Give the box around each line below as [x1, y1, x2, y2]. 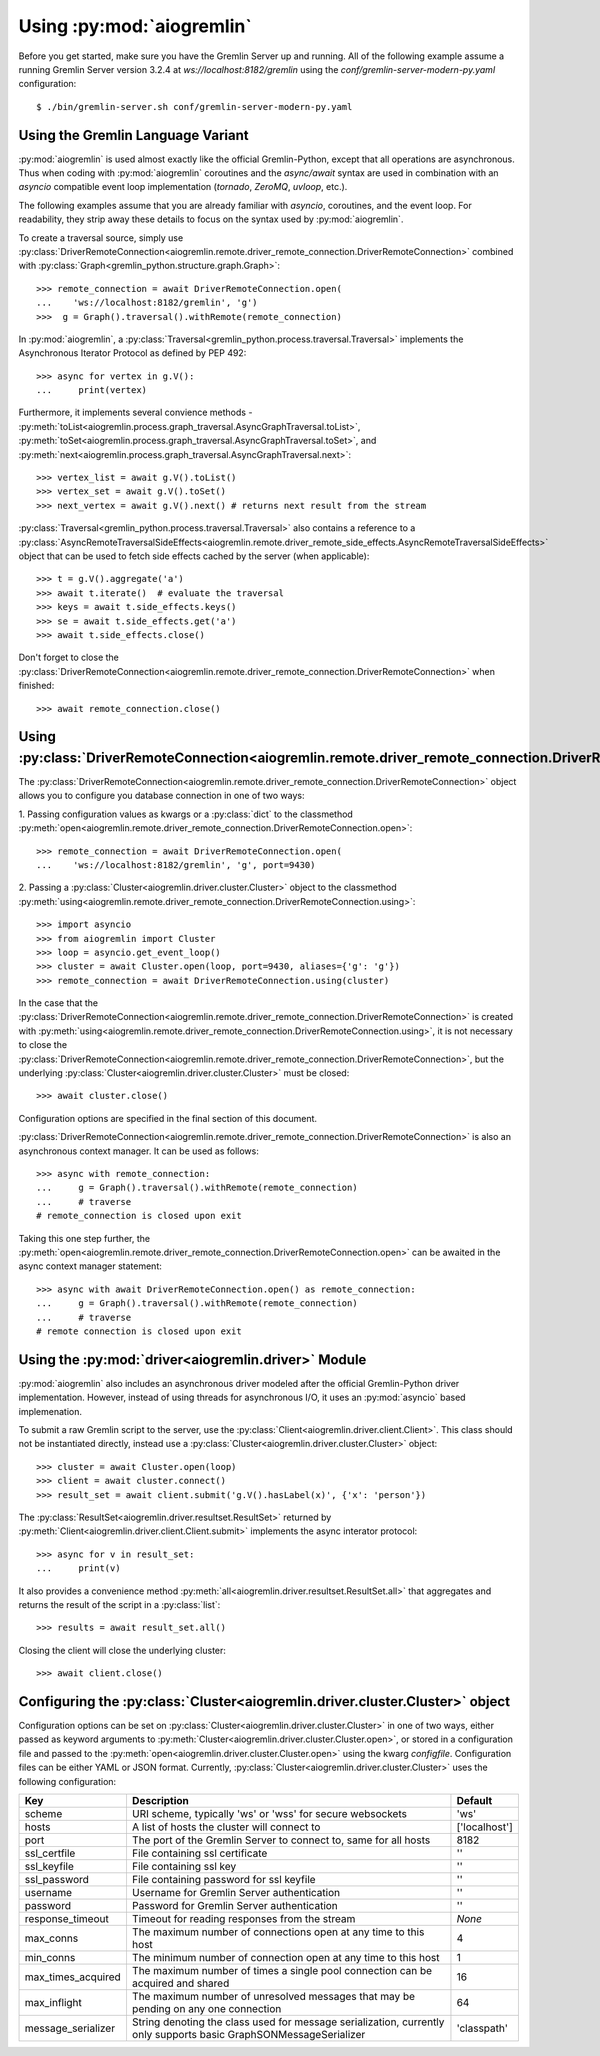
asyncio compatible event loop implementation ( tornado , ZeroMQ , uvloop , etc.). [18, 181, 348, 193]
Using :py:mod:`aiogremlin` [18, 15, 252, 37]
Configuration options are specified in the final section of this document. [18, 1112, 318, 1124]
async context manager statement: [18, 1260, 162, 1272]
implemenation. [18, 1405, 83, 1417]
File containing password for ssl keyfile [131, 1872, 316, 1886]
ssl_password [24, 1872, 90, 1886]
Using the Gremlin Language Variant [18, 126, 249, 144]
